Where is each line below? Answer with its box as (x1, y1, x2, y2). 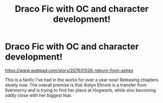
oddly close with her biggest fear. (5, 92, 72, 98)
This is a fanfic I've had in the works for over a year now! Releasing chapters (5, 77, 159, 83)
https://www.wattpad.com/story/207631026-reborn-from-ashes (5, 67, 134, 73)
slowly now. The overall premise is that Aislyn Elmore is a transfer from (5, 82, 147, 88)
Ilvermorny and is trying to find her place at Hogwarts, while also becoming (5, 87, 156, 93)
